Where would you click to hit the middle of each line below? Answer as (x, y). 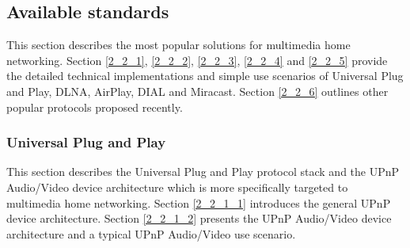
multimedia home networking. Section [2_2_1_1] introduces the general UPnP (199, 202)
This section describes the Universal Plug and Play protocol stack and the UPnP (203, 172)
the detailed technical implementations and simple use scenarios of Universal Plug (205, 76)
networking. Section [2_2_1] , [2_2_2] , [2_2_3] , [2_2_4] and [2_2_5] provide (197, 60)
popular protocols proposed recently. (95, 107)
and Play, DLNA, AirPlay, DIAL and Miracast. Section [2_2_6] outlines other (197, 91)
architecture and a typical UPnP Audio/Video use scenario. (151, 233)
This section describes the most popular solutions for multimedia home (178, 45)
